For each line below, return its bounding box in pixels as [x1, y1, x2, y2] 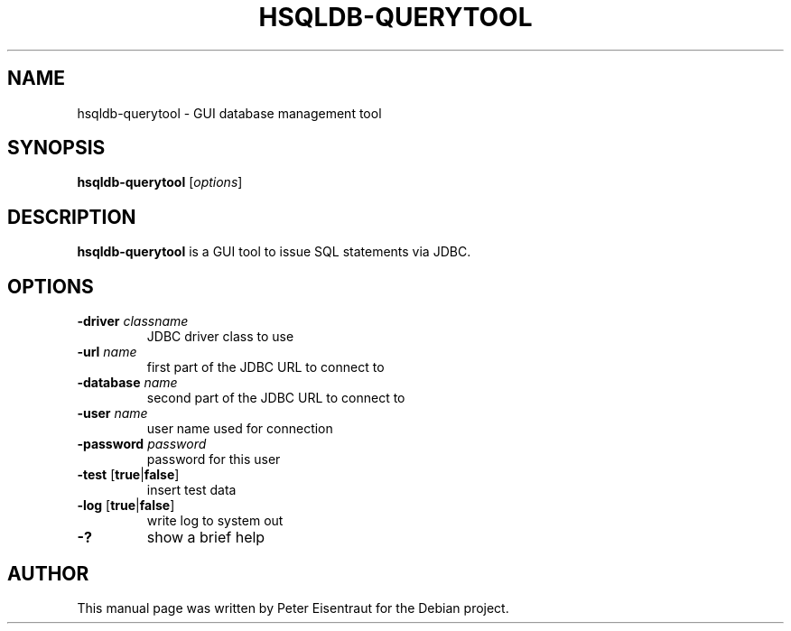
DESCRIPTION [7, 205, 136, 228]
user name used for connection [146, 421, 333, 437]
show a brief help [146, 528, 265, 547]
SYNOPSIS [7, 136, 106, 160]
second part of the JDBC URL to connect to [146, 390, 405, 406]
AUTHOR [7, 561, 89, 585]
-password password [77, 436, 207, 452]
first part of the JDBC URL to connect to [146, 359, 385, 376]
